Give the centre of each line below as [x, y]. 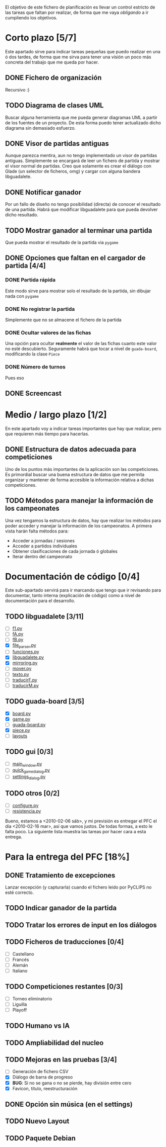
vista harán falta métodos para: [37, 531]
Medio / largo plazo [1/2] [56, 415]
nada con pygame [22, 296]
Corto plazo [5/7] [41, 38]
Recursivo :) [17, 89]
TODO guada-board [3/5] [45, 701]
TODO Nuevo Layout [37, 1121]
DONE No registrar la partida [40, 309]
